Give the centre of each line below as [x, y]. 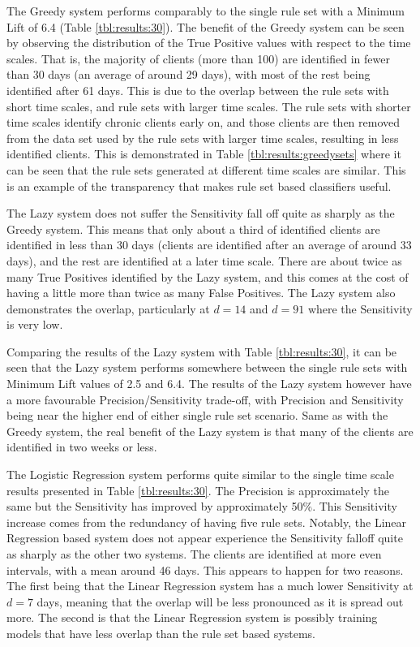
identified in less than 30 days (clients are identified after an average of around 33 [209, 245]
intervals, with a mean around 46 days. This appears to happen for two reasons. [205, 569]
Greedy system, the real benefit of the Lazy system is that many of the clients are [210, 431]
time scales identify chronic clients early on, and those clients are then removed [204, 122]
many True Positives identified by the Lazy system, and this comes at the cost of [208, 276]
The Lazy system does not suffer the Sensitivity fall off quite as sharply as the [201, 213]
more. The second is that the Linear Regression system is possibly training [192, 617]
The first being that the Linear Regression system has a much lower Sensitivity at [210, 586]
